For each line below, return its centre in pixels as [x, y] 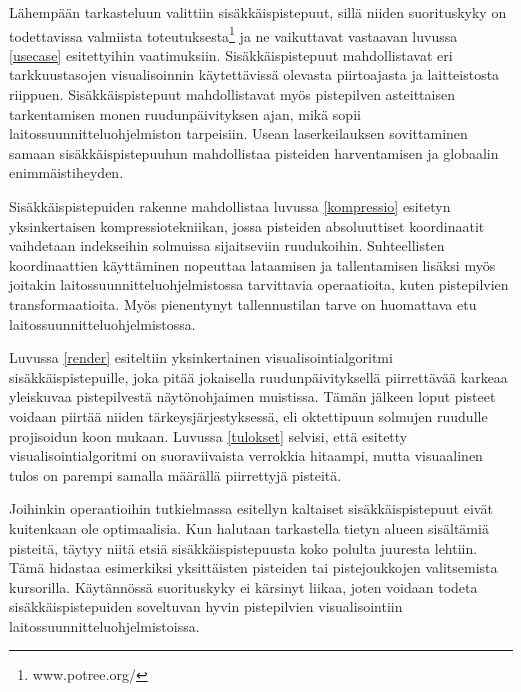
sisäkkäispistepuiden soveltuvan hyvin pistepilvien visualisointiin [206, 606]
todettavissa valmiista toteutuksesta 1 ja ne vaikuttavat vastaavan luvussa [233, 34]
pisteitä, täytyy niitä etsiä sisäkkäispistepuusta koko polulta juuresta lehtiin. [243, 547]
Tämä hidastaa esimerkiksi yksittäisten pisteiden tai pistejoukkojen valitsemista [253, 567]
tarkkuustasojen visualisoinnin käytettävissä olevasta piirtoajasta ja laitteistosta [254, 74]
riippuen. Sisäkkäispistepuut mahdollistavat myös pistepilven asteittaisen [232, 94]
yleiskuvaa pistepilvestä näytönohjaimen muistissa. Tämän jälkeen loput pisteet [252, 396]
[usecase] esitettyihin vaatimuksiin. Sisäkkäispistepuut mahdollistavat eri [231, 54]
